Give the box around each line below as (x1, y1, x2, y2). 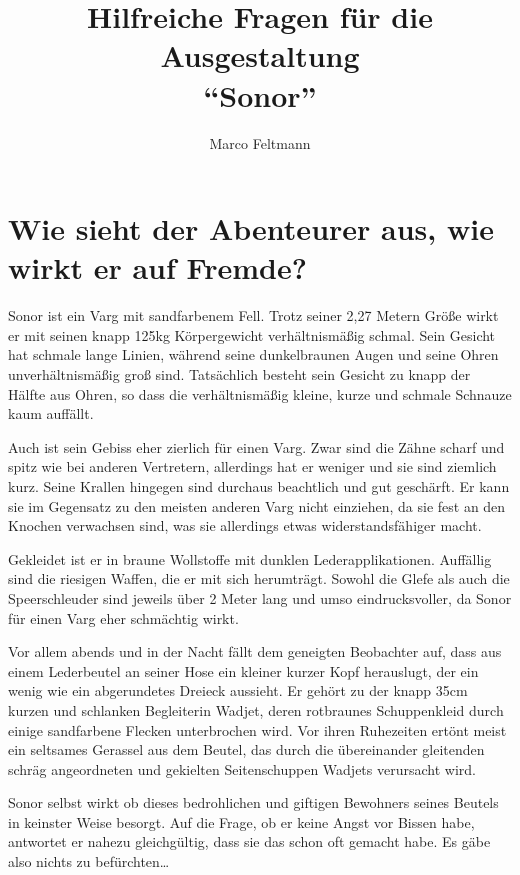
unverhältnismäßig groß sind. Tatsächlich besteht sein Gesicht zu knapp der (8, 364, 471, 384)
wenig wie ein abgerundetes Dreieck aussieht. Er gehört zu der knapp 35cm (8, 680, 468, 701)
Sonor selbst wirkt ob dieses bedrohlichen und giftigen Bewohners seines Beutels (8, 792, 499, 813)
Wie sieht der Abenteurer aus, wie (8, 208, 494, 249)
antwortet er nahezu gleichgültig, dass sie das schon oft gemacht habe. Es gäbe (8, 831, 491, 852)
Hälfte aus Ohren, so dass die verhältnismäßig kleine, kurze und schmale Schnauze (8, 383, 512, 404)
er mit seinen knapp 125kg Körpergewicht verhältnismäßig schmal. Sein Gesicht (8, 324, 496, 345)
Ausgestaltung (160, 35, 360, 76)
